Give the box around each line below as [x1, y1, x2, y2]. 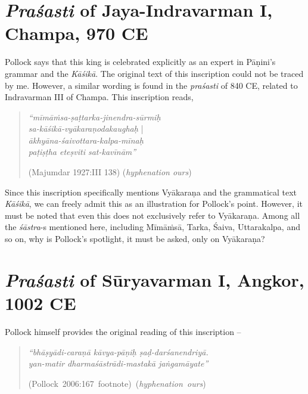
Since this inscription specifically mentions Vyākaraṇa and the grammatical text [5, 185, 297, 198]
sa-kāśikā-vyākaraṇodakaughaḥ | [28, 122, 144, 135]
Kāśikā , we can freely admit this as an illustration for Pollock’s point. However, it [5, 197, 303, 210]
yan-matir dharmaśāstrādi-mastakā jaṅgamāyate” [28, 357, 209, 370]
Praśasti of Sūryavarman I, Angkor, [5, 267, 304, 292]
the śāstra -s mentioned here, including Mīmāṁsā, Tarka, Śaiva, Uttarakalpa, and [5, 221, 300, 233]
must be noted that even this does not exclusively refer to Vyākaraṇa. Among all [5, 209, 300, 221]
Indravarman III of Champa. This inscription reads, [5, 91, 194, 103]
